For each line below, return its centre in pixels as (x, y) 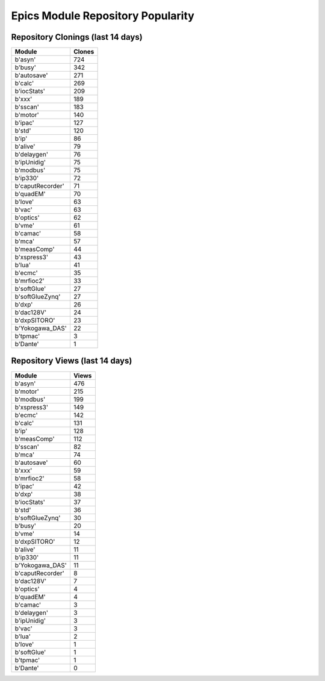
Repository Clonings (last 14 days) (77, 37)
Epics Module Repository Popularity (103, 16)
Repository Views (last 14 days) (72, 361)
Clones (84, 52)
